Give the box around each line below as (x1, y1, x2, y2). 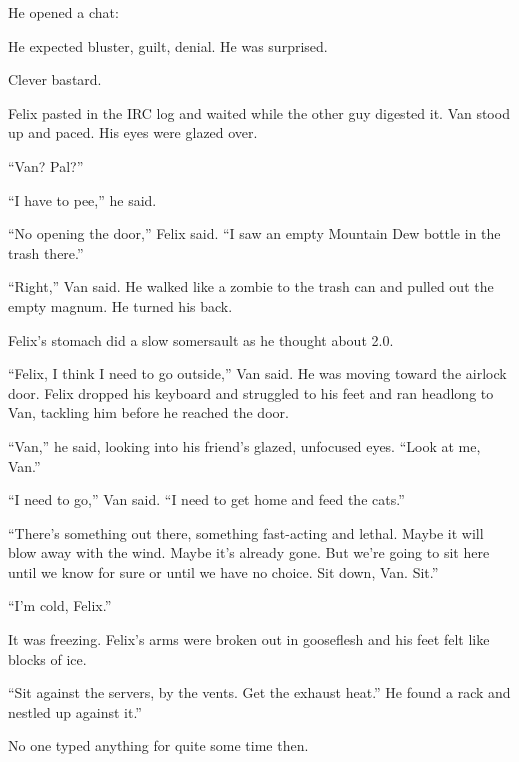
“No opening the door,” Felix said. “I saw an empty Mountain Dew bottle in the (8, 223, 501, 244)
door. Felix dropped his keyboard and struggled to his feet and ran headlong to (8, 382, 494, 403)
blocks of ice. (8, 648, 87, 669)
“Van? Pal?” (8, 155, 84, 176)
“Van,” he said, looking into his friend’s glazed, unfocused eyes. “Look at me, (8, 435, 481, 456)
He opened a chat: (8, 2, 119, 22)
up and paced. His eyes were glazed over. (8, 122, 258, 143)
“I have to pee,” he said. (8, 189, 157, 210)
